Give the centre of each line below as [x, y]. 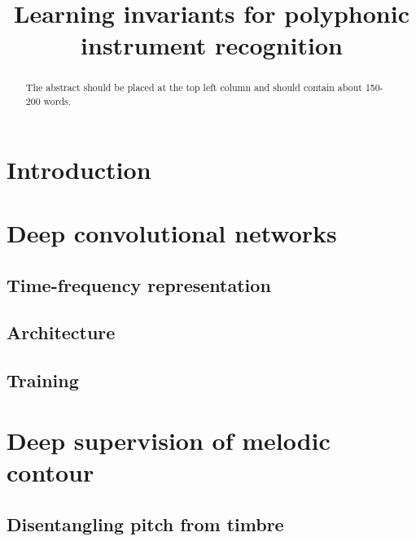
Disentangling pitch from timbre [145, 524]
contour [50, 471]
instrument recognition [212, 45]
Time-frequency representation [139, 284]
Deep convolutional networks [172, 233]
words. [57, 101]
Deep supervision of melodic [169, 440]
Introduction [79, 169]
